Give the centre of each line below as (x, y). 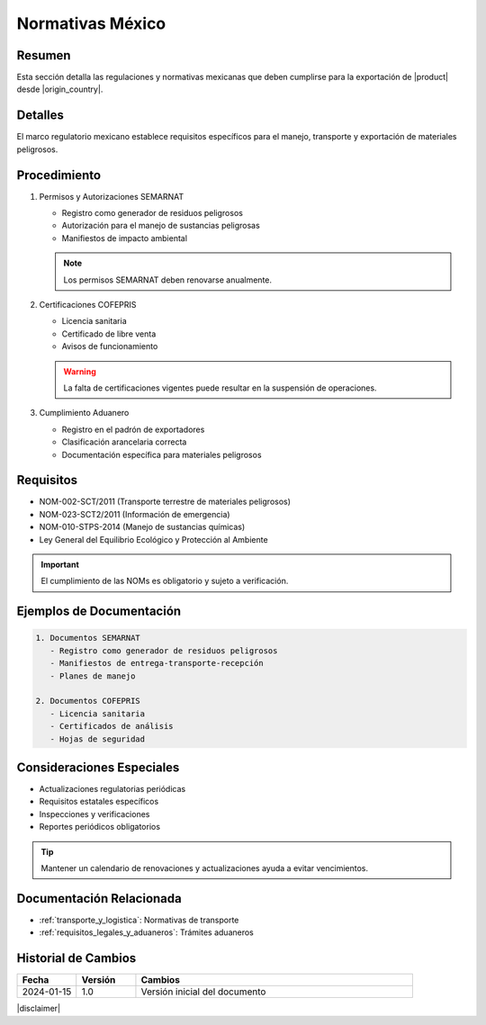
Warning (80, 371)
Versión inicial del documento (203, 992)
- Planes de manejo (93, 676)
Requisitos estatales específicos (99, 802)
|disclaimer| (39, 1009)
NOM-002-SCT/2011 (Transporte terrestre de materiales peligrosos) (165, 502)
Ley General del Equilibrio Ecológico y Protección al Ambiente (154, 539)
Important (60, 564)
